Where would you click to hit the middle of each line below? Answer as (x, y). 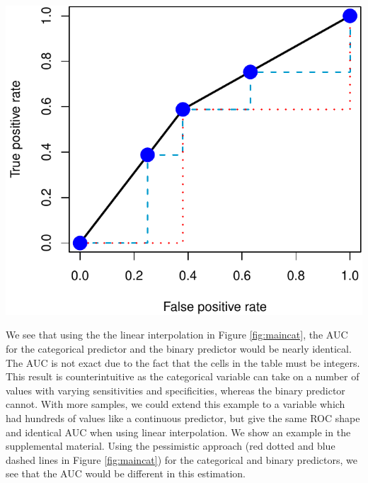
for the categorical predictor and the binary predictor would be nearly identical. (179, 348)
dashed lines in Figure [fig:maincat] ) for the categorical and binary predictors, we (182, 459)
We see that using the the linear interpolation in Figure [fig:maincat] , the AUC (177, 335)
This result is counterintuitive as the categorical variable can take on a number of (183, 376)
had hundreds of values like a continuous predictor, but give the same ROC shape (183, 417)
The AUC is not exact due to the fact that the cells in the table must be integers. (183, 362)
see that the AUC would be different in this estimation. (126, 473)
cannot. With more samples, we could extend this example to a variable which (176, 404)
